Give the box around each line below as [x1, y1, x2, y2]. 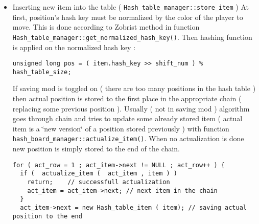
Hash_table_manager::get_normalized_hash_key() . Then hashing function [12, 31, 252, 42]
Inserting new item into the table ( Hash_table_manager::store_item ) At [12, 2, 249, 12]
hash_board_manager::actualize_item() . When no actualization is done [12, 133, 244, 144]
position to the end [12, 212, 82, 220]
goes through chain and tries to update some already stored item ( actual [12, 113, 243, 124]
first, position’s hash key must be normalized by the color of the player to [12, 11, 243, 22]
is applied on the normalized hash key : [12, 41, 135, 52]
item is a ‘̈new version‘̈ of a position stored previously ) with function [12, 123, 229, 133]
